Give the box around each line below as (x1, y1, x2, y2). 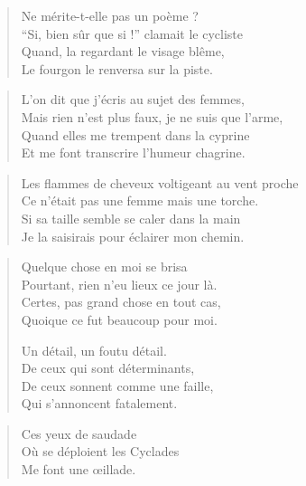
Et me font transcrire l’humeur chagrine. (21, 143, 246, 162)
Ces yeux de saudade (21, 424, 137, 443)
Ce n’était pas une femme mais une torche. (21, 191, 259, 210)
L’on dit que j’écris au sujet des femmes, (21, 90, 245, 109)
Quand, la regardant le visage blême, (21, 42, 225, 61)
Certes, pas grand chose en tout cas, (21, 292, 221, 311)
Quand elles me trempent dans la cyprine (21, 125, 250, 144)
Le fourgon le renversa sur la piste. (21, 59, 213, 78)
